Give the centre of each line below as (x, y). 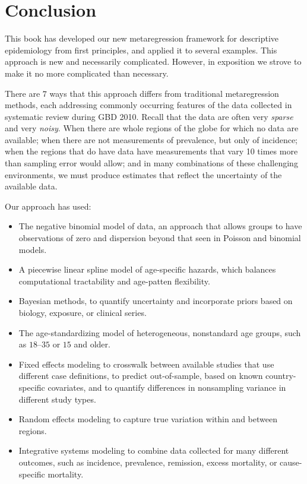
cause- (291, 462)
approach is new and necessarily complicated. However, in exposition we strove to (153, 61)
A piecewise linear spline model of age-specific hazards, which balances (147, 269)
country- (281, 376)
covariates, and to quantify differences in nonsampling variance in (167, 387)
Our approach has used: (48, 206)
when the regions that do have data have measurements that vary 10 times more (151, 151)
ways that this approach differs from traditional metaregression (164, 93)
